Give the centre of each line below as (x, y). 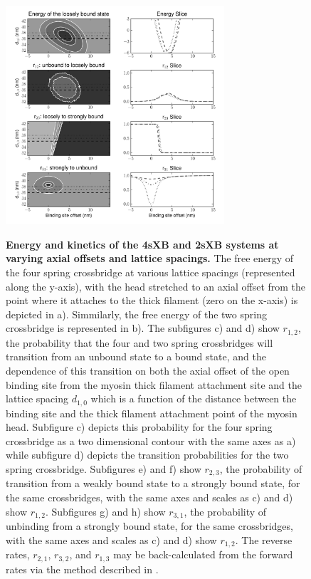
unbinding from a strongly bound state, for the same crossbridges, (149, 526)
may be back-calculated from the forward (203, 554)
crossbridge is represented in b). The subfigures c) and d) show (143, 328)
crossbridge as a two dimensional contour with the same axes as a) (151, 440)
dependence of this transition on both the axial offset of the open (148, 370)
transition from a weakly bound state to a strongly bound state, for (153, 483)
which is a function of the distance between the (194, 398)
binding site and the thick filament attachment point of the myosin (152, 413)
